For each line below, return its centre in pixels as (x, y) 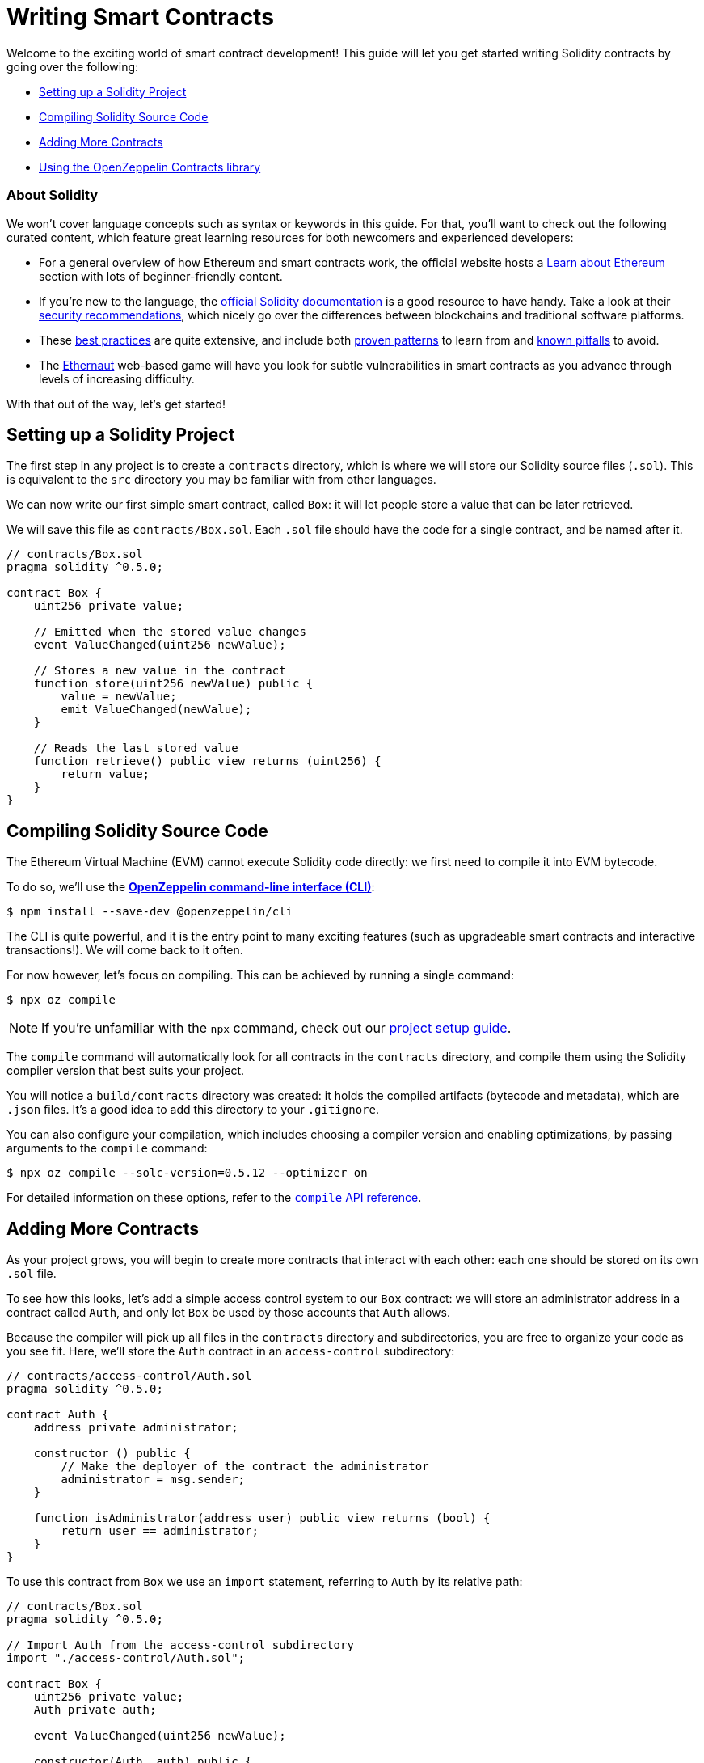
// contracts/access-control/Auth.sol (129, 1376)
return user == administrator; (160, 1531)
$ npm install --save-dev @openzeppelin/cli (150, 912)
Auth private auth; (95, 1710)
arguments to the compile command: (107, 1148)
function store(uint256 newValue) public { (173, 684)
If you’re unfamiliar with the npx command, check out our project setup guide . (276, 1028)
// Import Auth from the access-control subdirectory (180, 1645)
